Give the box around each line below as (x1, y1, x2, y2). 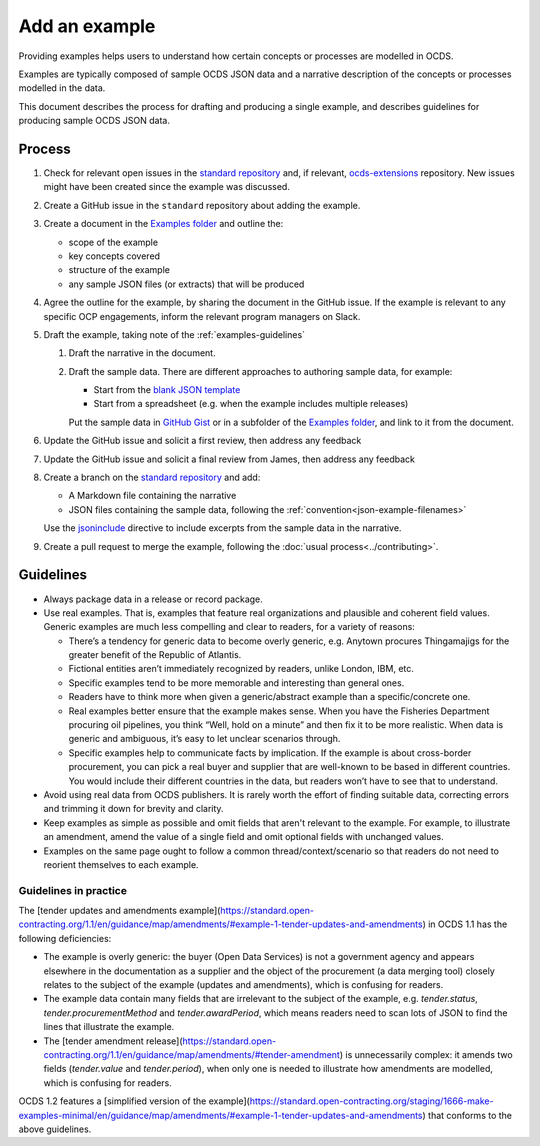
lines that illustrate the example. (43, 1021, 175, 1033)
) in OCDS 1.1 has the (422, 918, 508, 930)
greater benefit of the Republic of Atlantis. (68, 649, 242, 661)
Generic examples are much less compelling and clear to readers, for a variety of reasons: (43, 621, 415, 633)
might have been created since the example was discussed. (43, 181, 290, 193)
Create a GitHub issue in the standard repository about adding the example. (43, 199, 361, 211)
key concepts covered (68, 250, 160, 262)
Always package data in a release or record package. (43, 593, 264, 605)
